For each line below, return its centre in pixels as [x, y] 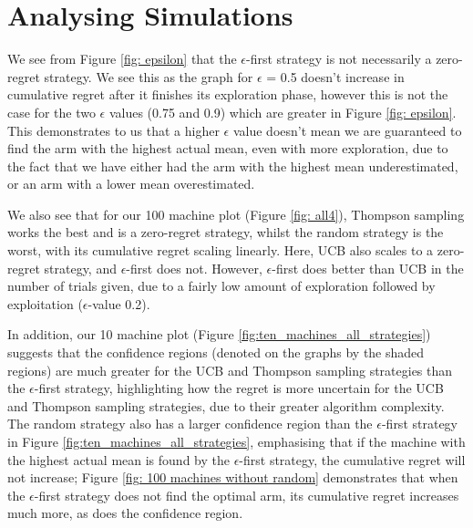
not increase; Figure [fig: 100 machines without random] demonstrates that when [233, 477]
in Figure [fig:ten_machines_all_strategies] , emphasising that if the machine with [236, 441]
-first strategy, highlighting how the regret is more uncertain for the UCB [239, 388]
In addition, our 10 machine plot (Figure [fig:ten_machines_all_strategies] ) [219, 334]
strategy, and [80, 268]
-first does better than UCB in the [368, 268]
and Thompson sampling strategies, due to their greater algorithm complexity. [226, 405]
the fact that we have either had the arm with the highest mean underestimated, [233, 166]
